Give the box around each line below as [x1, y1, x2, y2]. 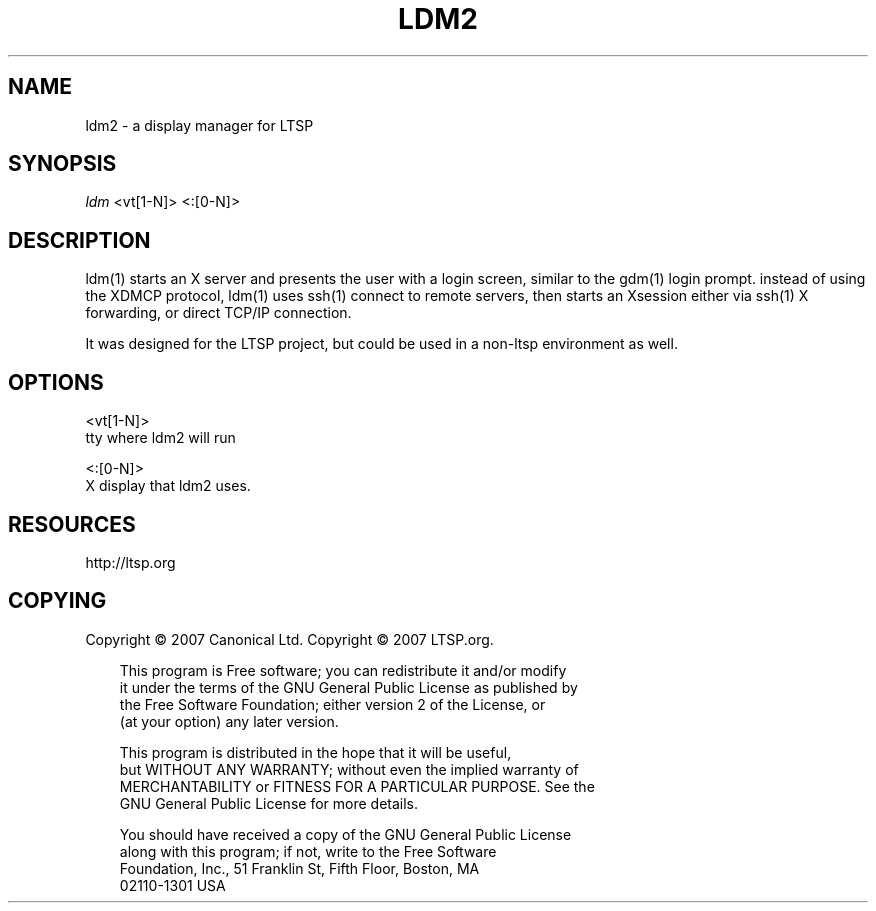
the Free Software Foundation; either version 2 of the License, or [119, 695, 546, 713]
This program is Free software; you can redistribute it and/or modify [119, 661, 567, 679]
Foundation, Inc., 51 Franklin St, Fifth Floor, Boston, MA [119, 859, 480, 877]
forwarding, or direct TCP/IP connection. [85, 304, 352, 322]
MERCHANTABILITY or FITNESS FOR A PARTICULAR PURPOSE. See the [119, 777, 595, 795]
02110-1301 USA [119, 876, 226, 894]
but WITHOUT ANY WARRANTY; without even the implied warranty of [119, 760, 579, 778]
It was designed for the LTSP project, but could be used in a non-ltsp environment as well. [85, 335, 678, 353]
